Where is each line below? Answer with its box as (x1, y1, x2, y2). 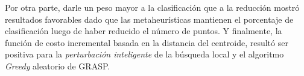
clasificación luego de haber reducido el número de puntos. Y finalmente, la (5, 25, 282, 37)
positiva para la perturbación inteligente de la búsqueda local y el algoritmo (5, 48, 284, 60)
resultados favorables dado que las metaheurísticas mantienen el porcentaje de (5, 13, 294, 25)
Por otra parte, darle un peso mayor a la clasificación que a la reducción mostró (5, 1, 300, 13)
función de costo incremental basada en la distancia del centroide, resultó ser (5, 36, 288, 48)
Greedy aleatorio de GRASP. (5, 59, 110, 72)
